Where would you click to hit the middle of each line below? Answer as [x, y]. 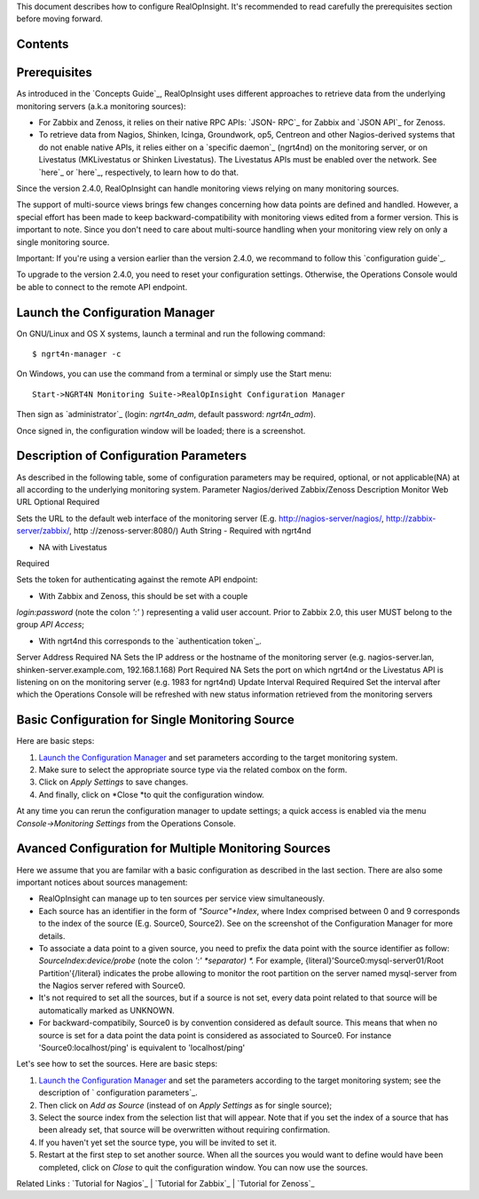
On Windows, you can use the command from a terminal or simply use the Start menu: [174, 374]
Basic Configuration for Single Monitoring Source [155, 720]
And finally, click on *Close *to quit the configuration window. [152, 794]
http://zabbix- [411, 518]
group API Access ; [50, 625]
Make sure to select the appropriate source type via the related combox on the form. [193, 770]
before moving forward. [59, 19]
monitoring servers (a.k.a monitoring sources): [101, 106]
